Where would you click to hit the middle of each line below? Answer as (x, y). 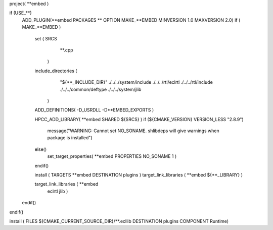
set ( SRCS (46, 38)
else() (41, 149)
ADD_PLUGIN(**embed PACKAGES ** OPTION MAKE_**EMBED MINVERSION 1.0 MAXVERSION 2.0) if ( (131, 20)
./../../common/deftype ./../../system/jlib (101, 89)
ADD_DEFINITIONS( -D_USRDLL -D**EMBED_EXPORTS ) (94, 110)
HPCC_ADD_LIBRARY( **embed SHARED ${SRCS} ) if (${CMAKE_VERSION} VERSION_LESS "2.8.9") (139, 119)
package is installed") (70, 138)
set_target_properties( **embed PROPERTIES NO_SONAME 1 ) (112, 156)
